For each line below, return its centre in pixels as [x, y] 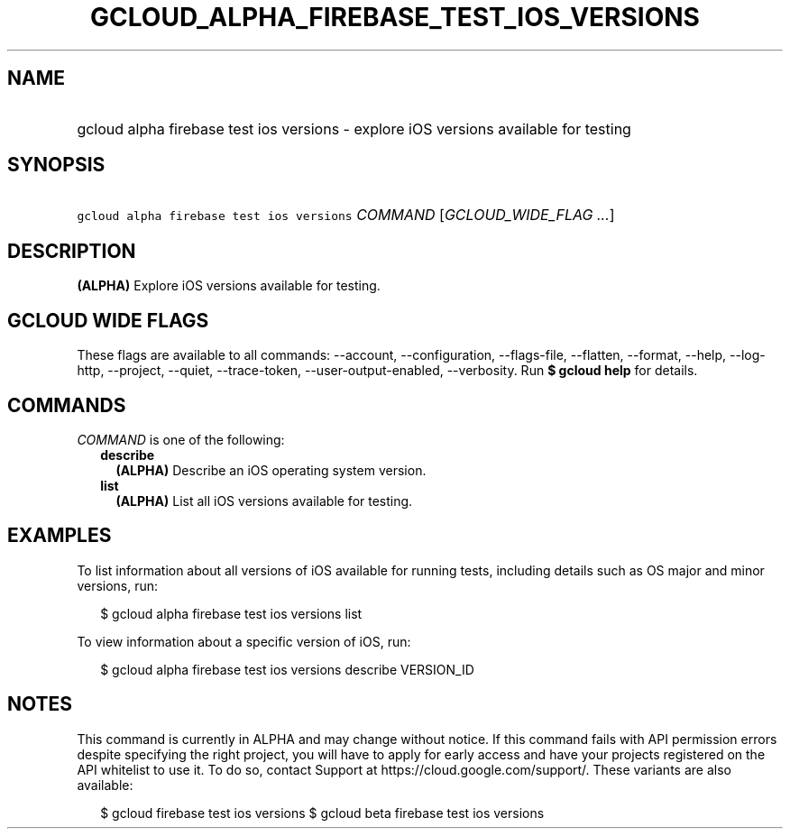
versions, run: [118, 585]
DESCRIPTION [72, 251]
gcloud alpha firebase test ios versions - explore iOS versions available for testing [354, 129]
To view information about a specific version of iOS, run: [244, 641]
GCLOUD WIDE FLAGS [108, 320]
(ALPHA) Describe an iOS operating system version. [271, 470]
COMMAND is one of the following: [181, 439]
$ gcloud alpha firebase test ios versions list [231, 613]
